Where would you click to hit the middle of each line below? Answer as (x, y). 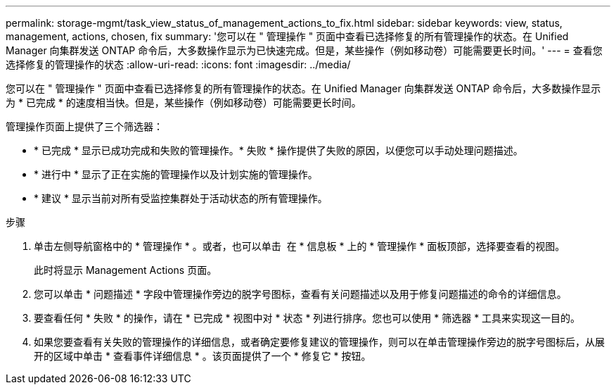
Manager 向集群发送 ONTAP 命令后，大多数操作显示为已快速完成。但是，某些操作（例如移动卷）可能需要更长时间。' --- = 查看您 (304, 50)
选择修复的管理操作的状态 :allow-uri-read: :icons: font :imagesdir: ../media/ (178, 64)
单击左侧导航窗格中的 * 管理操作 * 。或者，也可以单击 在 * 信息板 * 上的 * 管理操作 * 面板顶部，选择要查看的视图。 (300, 246)
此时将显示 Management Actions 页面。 (126, 270)
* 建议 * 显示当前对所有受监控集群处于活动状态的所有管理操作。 (181, 198)
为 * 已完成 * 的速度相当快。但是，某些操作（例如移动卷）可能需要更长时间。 (184, 102)
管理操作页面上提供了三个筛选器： (84, 126)
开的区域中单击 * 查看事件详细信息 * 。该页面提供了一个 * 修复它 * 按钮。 (203, 356)
